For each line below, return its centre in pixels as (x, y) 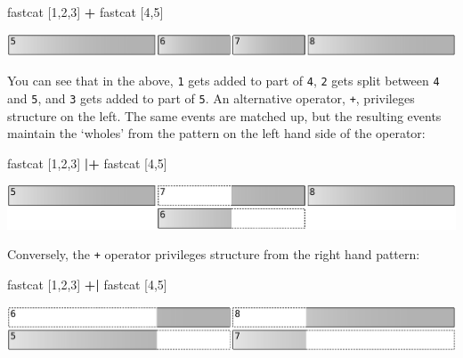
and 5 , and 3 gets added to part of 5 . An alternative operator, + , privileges (211, 98)
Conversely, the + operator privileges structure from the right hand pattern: (214, 254)
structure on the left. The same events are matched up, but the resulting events (224, 115)
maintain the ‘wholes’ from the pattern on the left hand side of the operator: (216, 133)
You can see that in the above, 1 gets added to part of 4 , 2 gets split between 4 (223, 81)
